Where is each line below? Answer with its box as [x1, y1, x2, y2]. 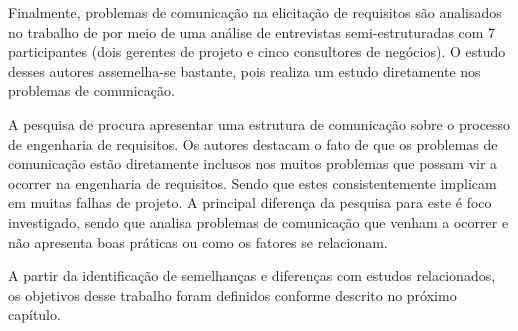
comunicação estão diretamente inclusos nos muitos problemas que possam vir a [8, 153, 498, 174]
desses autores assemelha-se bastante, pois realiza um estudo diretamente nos [8, 60, 481, 81]
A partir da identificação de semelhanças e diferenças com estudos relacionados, [8, 265, 496, 286]
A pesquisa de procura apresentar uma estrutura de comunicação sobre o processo [8, 113, 511, 134]
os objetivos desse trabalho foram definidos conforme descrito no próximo [8, 284, 457, 305]
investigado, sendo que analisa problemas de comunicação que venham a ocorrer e [8, 211, 509, 232]
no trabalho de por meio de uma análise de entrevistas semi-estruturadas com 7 [8, 21, 496, 42]
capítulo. [8, 304, 61, 325]
